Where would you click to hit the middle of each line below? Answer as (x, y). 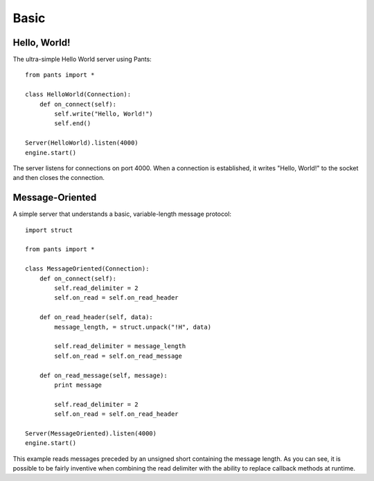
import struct (49, 230)
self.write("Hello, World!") (104, 114)
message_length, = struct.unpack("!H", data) (133, 327)
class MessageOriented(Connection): (87, 269)
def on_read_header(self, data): (96, 317)
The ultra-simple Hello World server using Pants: (82, 60)
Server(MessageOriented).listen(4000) (91, 433)
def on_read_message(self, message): (103, 375)
